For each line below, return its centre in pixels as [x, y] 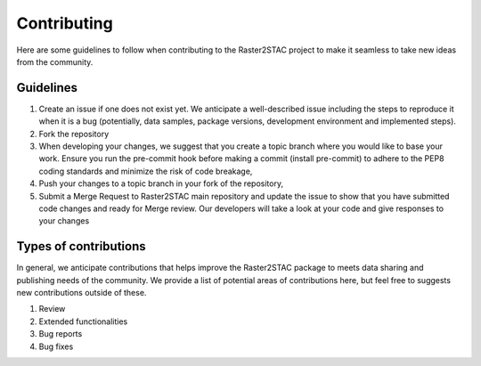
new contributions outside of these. [82, 293]
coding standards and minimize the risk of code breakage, [146, 171]
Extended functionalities [83, 321]
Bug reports [61, 334]
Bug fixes [56, 346]
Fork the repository [74, 134]
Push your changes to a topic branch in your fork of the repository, [161, 183]
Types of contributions [81, 246]
